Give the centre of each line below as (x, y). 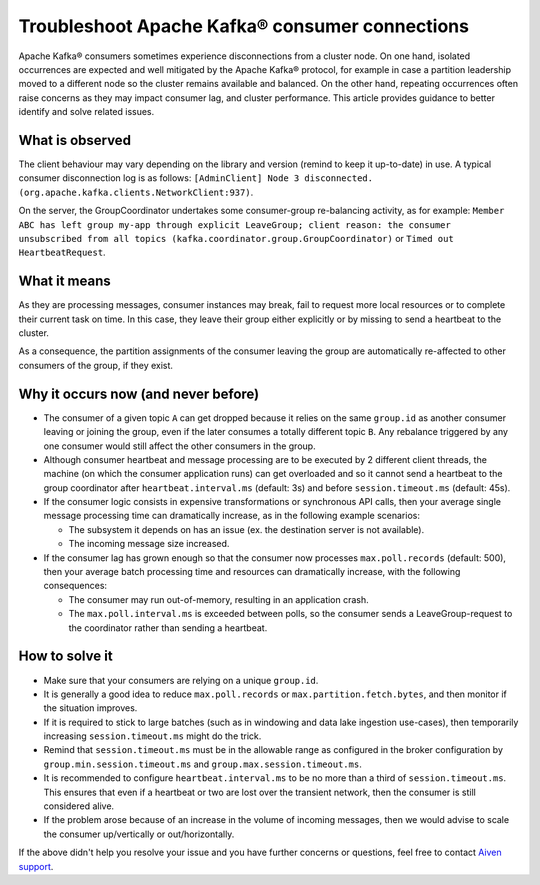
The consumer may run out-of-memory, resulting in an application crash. (218, 599)
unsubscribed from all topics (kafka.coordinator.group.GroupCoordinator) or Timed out (236, 238)
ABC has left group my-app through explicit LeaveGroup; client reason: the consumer (235, 224)
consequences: (75, 586)
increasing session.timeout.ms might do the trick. (152, 736)
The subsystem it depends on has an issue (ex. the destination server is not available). (246, 529)
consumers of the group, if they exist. (96, 365)
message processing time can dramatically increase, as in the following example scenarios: (231, 516)
